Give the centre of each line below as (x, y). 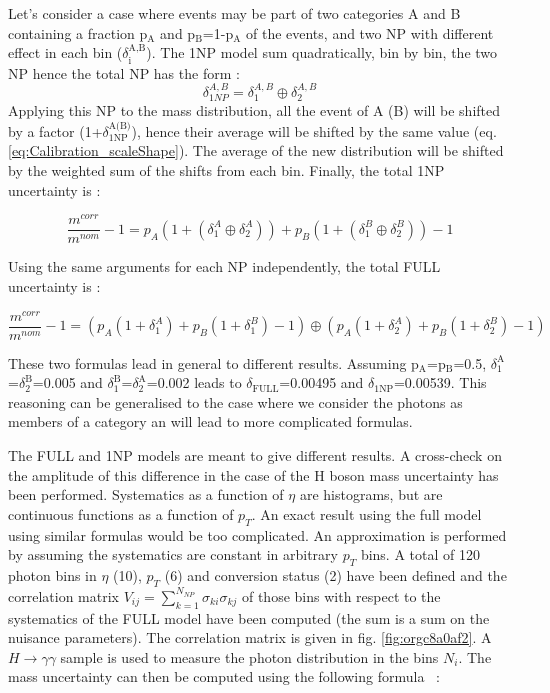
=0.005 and (67, 382)
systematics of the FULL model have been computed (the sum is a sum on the (249, 617)
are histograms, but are (371, 494)
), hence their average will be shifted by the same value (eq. (314, 130)
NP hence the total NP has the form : (124, 72)
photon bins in (52, 575)
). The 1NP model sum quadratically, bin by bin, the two (322, 52)
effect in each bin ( (65, 52)
